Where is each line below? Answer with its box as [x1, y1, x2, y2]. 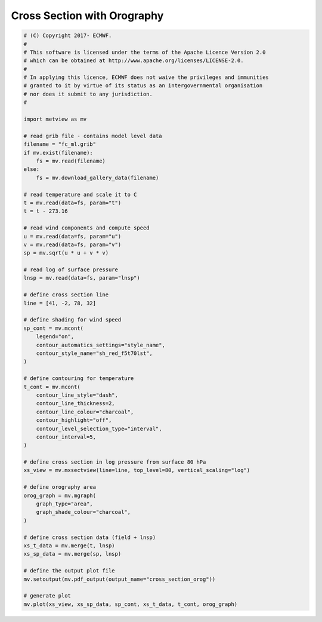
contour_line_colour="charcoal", [36, 408, 134, 415]
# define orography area [23, 484, 97, 491]
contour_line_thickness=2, [36, 400, 116, 407]
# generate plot [23, 592, 72, 599]
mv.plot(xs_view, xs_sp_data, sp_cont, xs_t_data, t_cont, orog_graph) [23, 600, 238, 608]
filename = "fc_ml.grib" [23, 141, 97, 148]
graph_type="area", [36, 501, 94, 507]
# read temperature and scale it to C [23, 191, 137, 198]
